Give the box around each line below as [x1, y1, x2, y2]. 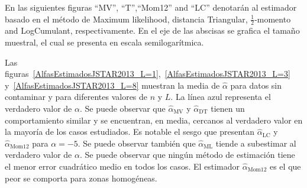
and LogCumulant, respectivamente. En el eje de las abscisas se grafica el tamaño [5, 24, 300, 37]
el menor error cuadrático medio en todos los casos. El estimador [5, 160, 240, 172]
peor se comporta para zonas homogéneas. [5, 171, 157, 184]
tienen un [211, 102, 245, 114]
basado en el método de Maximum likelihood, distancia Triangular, [5, 12, 248, 25]
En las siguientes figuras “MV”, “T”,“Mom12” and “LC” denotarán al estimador [5, 1, 297, 13]
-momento [254, 12, 291, 25]
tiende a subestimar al [215, 137, 296, 149]
